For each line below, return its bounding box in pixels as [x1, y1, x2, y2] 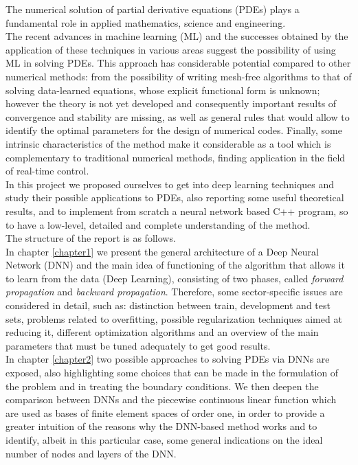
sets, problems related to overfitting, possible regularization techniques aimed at [5, 311, 342, 326]
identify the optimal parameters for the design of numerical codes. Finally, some [5, 123, 342, 137]
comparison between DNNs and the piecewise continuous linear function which [5, 392, 337, 407]
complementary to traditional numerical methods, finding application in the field [5, 150, 346, 164]
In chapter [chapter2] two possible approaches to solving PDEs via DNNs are [5, 352, 330, 366]
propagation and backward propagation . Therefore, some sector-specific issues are [5, 284, 343, 299]
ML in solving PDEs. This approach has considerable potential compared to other [5, 56, 351, 70]
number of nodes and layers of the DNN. [5, 446, 177, 460]
